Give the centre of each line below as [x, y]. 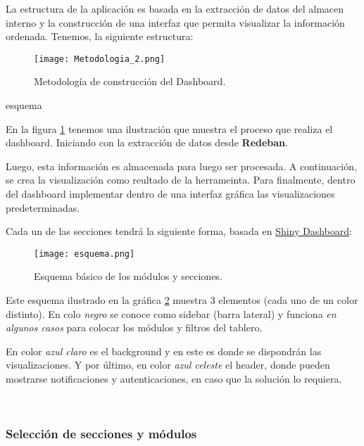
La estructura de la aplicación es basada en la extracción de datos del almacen [175, 8]
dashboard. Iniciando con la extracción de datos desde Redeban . [147, 142]
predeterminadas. [43, 207]
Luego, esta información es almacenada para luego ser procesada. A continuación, [181, 166]
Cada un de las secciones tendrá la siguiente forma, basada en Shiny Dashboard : [179, 231]
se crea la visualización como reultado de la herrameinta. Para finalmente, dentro [181, 180]
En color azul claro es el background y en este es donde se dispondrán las [164, 351]
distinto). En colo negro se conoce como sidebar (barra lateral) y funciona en [171, 313]
